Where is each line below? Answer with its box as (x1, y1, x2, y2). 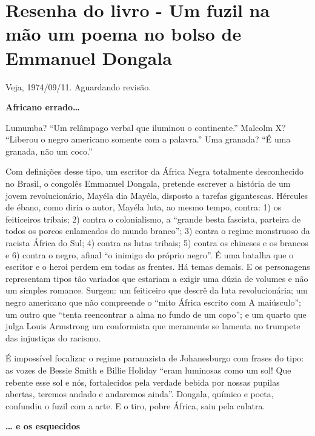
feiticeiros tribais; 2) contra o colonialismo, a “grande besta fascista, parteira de (5, 212, 301, 225)
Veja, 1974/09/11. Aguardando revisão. (5, 80, 151, 93)
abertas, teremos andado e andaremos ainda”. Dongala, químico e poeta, (5, 387, 274, 400)
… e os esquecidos (5, 420, 81, 432)
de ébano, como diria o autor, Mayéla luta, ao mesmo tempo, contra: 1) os (5, 201, 282, 213)
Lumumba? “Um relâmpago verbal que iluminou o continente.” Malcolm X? (5, 121, 286, 133)
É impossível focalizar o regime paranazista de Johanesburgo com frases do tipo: (5, 352, 304, 364)
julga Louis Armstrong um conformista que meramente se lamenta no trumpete (5, 320, 300, 332)
